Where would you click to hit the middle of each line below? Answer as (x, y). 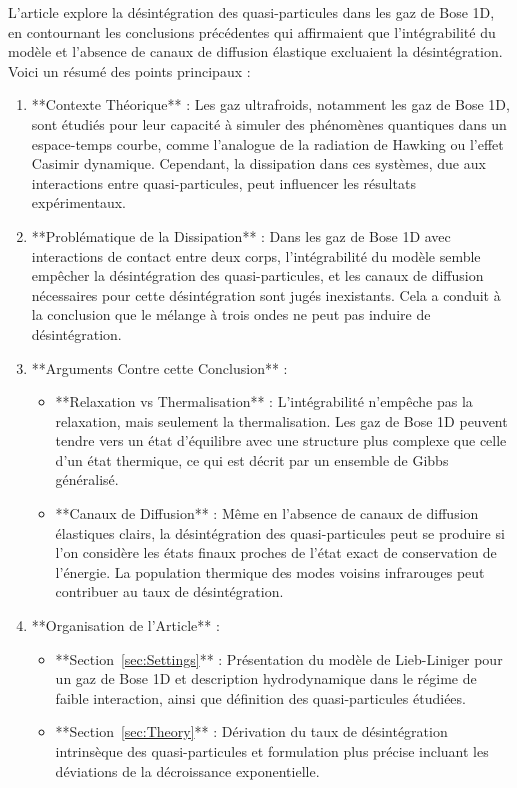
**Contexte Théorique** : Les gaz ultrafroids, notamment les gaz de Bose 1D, (270, 104)
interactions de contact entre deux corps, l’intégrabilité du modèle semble (256, 255)
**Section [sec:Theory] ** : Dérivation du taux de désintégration (251, 731)
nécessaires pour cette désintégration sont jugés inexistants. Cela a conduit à (266, 294)
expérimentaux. (78, 202)
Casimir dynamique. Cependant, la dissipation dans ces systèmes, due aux (258, 163)
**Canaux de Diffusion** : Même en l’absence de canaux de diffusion (267, 513)
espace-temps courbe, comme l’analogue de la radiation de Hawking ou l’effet (267, 143)
